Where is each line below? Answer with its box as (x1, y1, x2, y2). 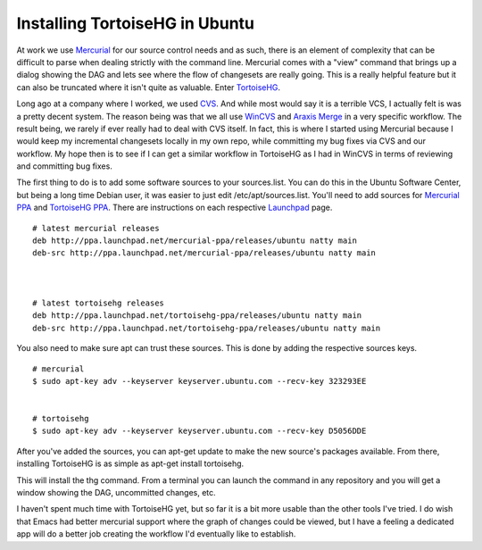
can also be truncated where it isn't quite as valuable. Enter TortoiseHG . (16, 81, 281, 93)
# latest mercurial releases (32, 223, 160, 233)
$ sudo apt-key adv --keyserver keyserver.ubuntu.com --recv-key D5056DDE (32, 426, 367, 437)
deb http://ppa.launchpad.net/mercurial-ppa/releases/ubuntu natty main (32, 236, 357, 246)
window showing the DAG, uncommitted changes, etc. (16, 487, 216, 498)
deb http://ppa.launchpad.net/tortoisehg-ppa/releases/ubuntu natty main (32, 311, 362, 321)
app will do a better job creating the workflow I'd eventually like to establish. (16, 529, 296, 539)
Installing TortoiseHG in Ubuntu (16, 13, 254, 33)
